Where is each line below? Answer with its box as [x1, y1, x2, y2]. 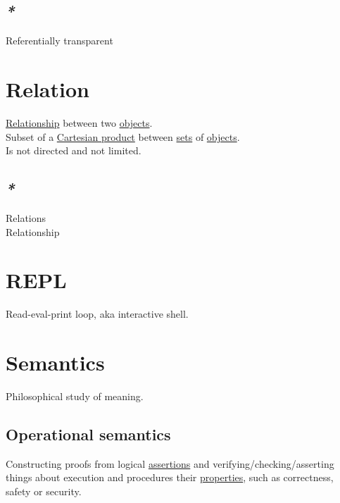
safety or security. [6, 483, 82, 498]
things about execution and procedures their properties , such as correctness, [6, 470, 334, 485]
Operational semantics [6, 423, 171, 445]
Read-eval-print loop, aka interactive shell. [6, 306, 189, 321]
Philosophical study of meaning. [6, 388, 144, 403]
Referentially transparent [6, 33, 113, 48]
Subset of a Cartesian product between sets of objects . [6, 129, 240, 144]
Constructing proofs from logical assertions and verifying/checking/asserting [6, 456, 334, 471]
